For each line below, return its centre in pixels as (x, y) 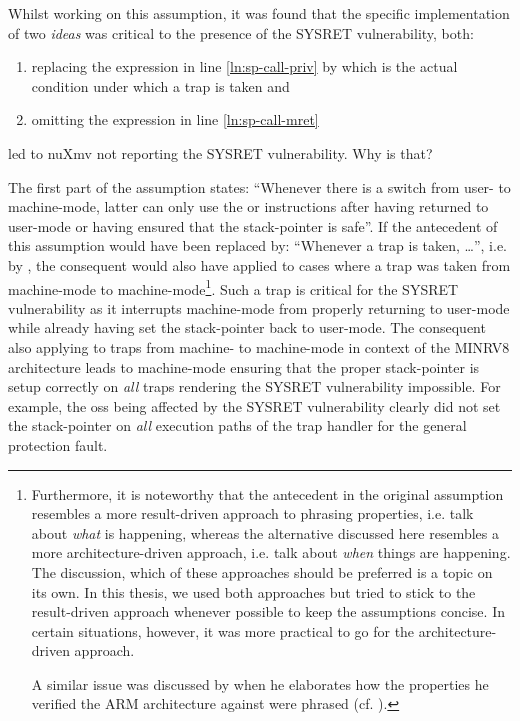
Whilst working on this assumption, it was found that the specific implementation (259, 13)
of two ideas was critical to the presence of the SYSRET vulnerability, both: (241, 32)
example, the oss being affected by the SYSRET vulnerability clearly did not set (254, 405)
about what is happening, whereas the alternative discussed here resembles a (265, 532)
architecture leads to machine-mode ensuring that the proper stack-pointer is (244, 366)
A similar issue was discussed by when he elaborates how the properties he (260, 683)
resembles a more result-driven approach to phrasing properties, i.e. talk (252, 513)
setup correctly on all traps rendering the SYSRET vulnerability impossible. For (254, 386)
